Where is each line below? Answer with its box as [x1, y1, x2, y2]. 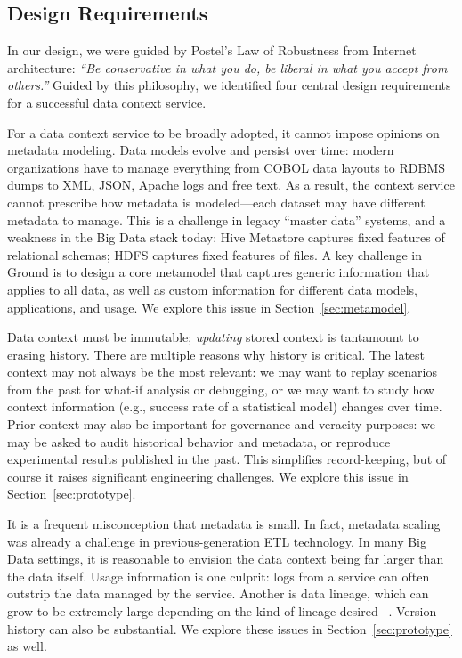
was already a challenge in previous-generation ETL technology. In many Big [7, 532, 427, 550]
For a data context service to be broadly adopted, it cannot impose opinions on [7, 123, 440, 142]
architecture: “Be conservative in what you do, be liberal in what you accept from [7, 58, 448, 77]
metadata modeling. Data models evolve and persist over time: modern [7, 141, 394, 159]
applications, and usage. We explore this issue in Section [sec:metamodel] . [7, 297, 411, 316]
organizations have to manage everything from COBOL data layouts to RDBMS [7, 158, 446, 176]
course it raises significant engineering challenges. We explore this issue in [7, 467, 409, 485]
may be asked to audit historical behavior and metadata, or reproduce [7, 432, 391, 451]
